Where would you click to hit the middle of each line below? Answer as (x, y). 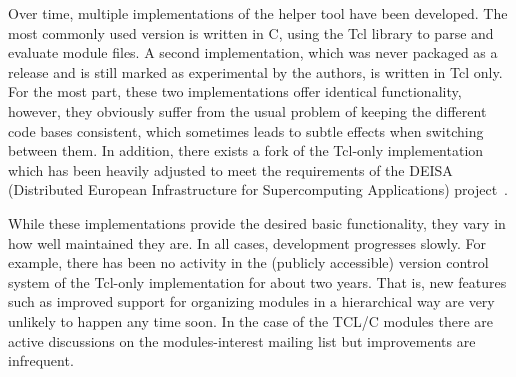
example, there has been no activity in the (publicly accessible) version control (248, 262)
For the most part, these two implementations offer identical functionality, (235, 91)
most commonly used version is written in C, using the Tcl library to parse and (251, 32)
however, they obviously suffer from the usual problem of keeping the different (247, 110)
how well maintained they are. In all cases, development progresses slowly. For (247, 242)
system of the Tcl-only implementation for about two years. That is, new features (257, 281)
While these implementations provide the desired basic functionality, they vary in (257, 222)
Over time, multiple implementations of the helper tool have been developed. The (258, 13)
